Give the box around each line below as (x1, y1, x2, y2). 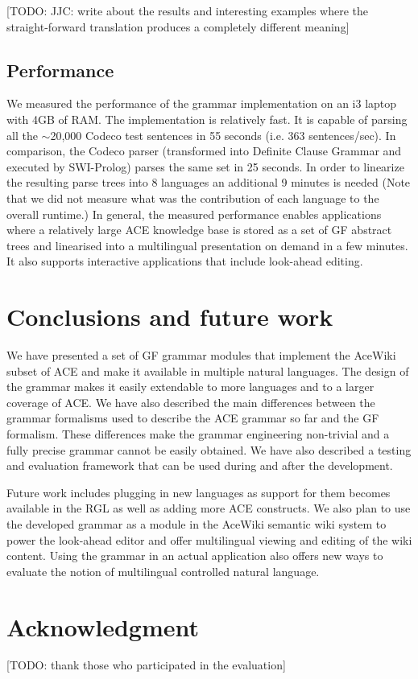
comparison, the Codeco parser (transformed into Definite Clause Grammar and (6, 142, 402, 159)
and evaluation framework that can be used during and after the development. (6, 457, 393, 474)
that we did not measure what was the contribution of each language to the (6, 189, 379, 206)
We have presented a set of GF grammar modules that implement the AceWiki (6, 347, 396, 364)
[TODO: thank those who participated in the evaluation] (6, 656, 286, 673)
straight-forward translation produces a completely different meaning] (6, 18, 350, 35)
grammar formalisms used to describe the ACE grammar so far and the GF (6, 409, 379, 426)
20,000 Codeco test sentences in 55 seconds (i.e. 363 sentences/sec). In (50, 126, 396, 143)
